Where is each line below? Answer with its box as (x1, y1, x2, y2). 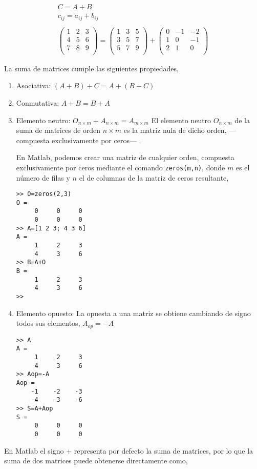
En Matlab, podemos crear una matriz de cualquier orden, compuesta (16, 152, 234, 163)
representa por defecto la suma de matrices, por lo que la (74, 445, 253, 456)
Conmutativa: (16, 97, 59, 108)
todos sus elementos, (16, 318, 80, 328)
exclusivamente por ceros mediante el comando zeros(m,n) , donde (16, 162, 225, 172)
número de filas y (16, 172, 70, 183)
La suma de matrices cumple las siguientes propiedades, (4, 63, 179, 73)
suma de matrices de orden (16, 125, 101, 135)
